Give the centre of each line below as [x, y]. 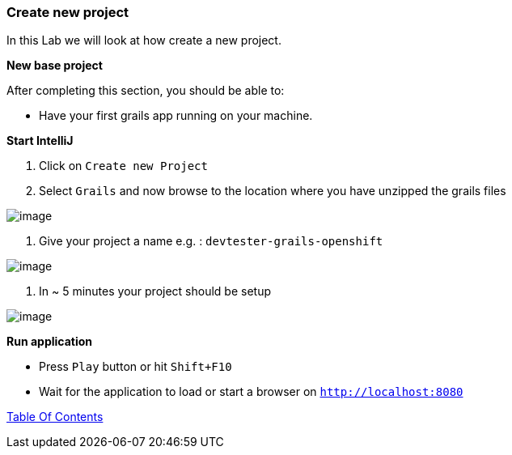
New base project [55, 66]
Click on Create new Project [123, 166]
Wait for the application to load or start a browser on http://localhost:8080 [251, 392]
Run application [50, 342]
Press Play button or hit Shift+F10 [135, 367]
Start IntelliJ [40, 141]
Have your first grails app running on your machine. [176, 116]
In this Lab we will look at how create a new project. [144, 40]
